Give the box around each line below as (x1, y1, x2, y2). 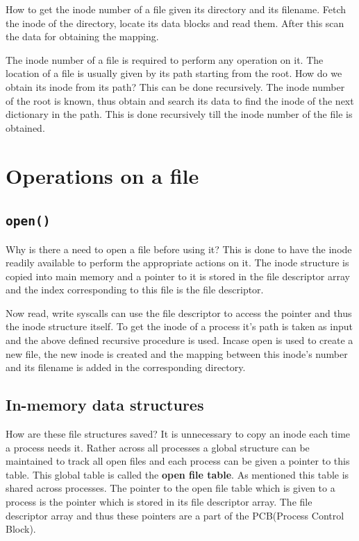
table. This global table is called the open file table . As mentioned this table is (6, 467, 349, 481)
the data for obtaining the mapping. (6, 29, 159, 44)
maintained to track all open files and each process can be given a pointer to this (6, 454, 350, 468)
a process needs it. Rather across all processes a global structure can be (6, 440, 310, 454)
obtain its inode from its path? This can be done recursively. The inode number (6, 79, 345, 94)
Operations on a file (6, 161, 199, 189)
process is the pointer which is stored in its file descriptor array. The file (6, 495, 312, 509)
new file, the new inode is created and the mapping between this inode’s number (6, 346, 348, 361)
